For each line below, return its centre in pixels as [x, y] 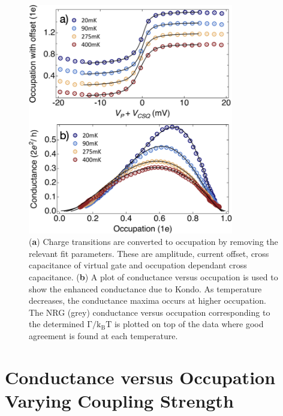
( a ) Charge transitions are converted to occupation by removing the [153, 242]
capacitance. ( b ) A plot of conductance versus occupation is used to [153, 276]
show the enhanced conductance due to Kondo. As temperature [145, 288]
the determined [57, 324]
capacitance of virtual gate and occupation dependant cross [138, 265]
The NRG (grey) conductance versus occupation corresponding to [150, 312]
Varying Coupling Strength [119, 400]
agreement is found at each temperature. [103, 335]
